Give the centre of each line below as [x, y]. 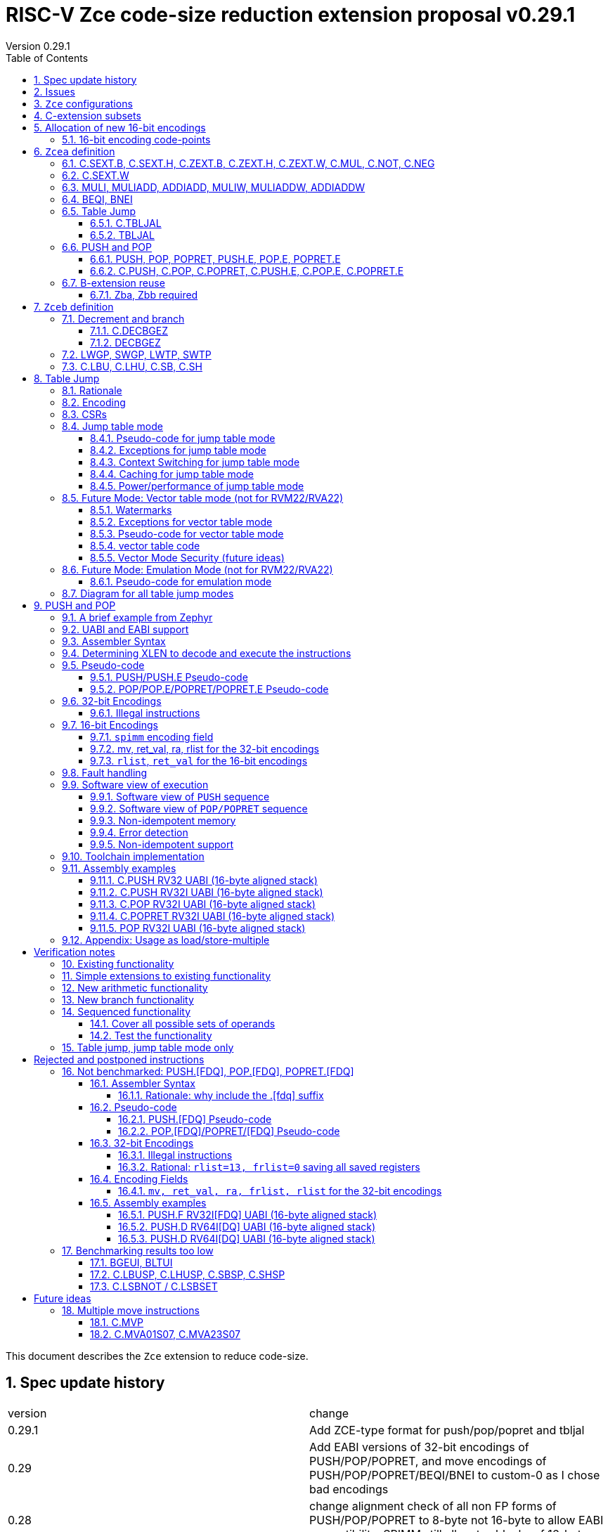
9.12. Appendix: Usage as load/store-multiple [166, 940]
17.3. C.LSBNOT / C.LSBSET [154, 1286]
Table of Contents [47, 58]
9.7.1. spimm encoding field [152, 736]
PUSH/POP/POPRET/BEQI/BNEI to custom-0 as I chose [455, 1475]
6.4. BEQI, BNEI [97, 199]
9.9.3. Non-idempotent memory [163, 820]
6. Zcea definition [75, 151]
